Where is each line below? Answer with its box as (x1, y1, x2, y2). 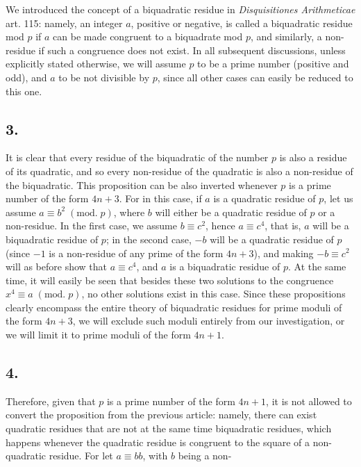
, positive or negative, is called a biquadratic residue (131, 15, 353, 30)
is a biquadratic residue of (169, 259, 280, 274)
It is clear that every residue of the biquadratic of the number (6, 150, 269, 165)
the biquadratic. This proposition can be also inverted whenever (6, 177, 278, 192)
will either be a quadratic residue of (155, 204, 307, 219)
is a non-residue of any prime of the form (49, 245, 224, 260)
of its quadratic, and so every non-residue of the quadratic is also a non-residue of (6, 163, 353, 178)
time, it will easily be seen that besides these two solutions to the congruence (6, 272, 334, 287)
